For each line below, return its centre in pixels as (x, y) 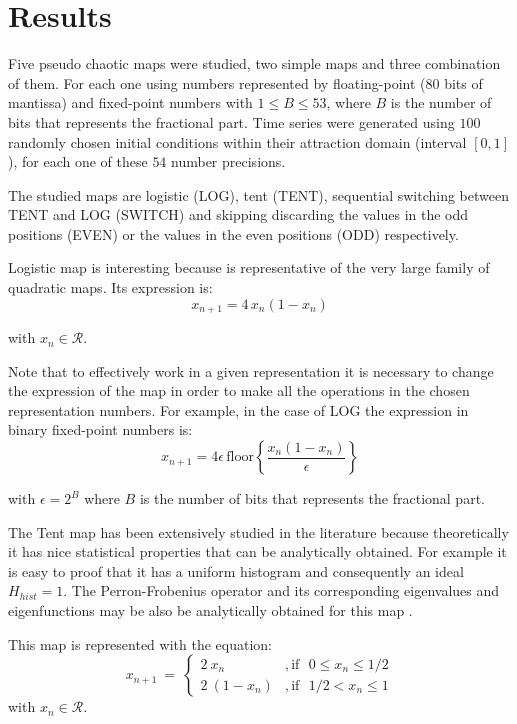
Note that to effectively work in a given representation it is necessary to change (251, 370)
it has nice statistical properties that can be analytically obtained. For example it (257, 551)
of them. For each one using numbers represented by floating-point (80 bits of (245, 82)
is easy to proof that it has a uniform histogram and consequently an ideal (236, 570)
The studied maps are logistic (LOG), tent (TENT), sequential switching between (258, 194)
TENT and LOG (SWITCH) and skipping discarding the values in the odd (238, 214)
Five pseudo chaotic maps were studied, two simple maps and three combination (254, 63)
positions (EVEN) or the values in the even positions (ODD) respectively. (233, 233)
